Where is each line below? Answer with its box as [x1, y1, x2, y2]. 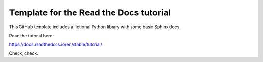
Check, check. [9, 50, 38, 56]
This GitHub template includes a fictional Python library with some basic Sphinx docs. [9, 24, 181, 30]
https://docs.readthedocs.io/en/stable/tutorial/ [9, 41, 102, 48]
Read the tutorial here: [9, 33, 54, 38]
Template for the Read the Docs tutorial [9, 7, 171, 18]
